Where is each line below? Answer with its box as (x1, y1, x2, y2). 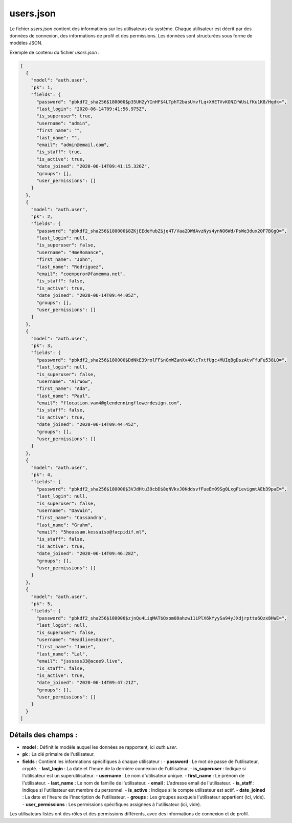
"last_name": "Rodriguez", (36, 264, 104, 270)
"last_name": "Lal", (36, 651, 88, 657)
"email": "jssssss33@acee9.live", (36, 659, 123, 664)
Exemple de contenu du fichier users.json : (9, 49, 100, 55)
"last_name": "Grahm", (36, 522, 94, 528)
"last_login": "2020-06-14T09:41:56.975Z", (36, 106, 147, 112)
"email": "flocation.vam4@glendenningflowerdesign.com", (36, 400, 183, 406)
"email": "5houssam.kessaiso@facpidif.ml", (36, 529, 147, 535)
